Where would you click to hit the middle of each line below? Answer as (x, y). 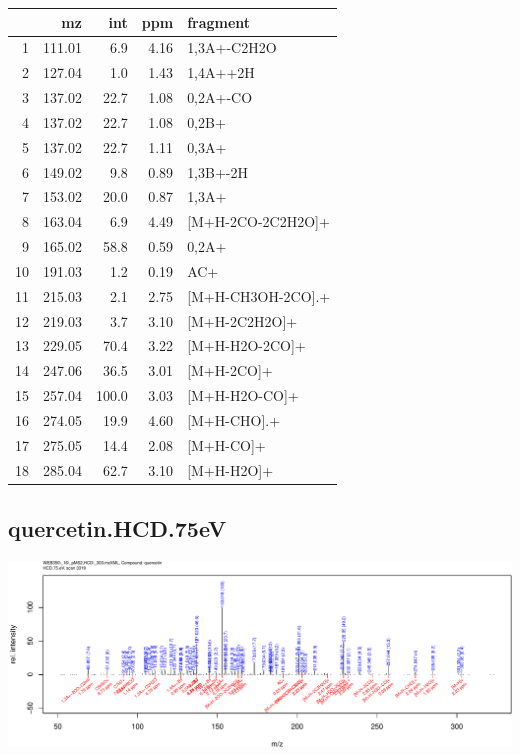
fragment (219, 21)
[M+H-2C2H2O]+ (242, 320)
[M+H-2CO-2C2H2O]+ (258, 221)
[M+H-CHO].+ (234, 420)
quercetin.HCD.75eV (117, 528)
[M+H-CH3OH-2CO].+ (259, 295)
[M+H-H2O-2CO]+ (246, 345)
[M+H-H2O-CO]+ (243, 395)
